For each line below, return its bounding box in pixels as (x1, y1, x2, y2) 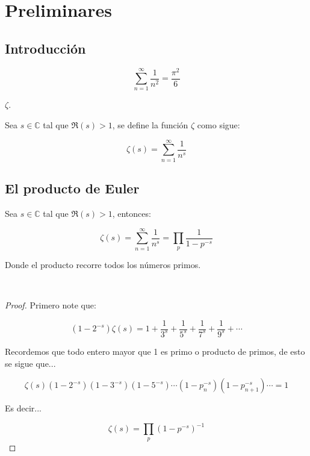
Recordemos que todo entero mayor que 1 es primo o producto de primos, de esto (5, 345, 305, 357)
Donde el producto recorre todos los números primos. (5, 258, 201, 270)
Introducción (5, 39, 86, 57)
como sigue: (197, 119, 240, 131)
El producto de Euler (5, 179, 140, 198)
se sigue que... (5, 357, 56, 369)
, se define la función (112, 119, 188, 131)
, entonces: (112, 207, 151, 219)
